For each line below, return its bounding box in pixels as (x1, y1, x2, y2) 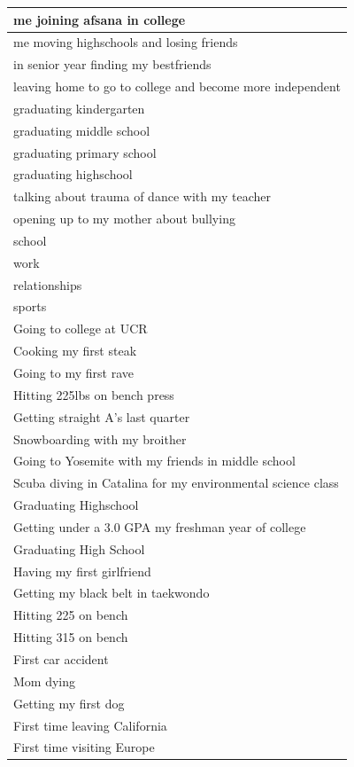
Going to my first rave (13, 364, 134, 381)
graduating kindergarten (13, 98, 145, 117)
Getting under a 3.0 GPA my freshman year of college (13, 517, 306, 536)
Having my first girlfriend (13, 561, 151, 580)
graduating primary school (13, 143, 157, 161)
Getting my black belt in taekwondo (13, 583, 210, 602)
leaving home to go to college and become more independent (13, 77, 341, 96)
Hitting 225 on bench (13, 606, 128, 624)
